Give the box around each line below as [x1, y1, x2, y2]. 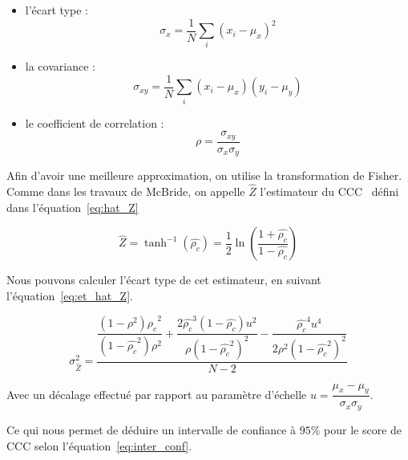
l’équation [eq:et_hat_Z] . [6, 287, 133, 303]
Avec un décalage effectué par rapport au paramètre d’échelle [6, 385, 307, 402]
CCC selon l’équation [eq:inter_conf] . [6, 437, 192, 454]
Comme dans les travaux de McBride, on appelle [6, 183, 245, 200]
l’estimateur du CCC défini [260, 183, 399, 200]
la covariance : [25, 58, 95, 75]
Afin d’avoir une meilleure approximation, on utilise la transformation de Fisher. [6, 167, 402, 184]
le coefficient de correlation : [25, 114, 164, 131]
